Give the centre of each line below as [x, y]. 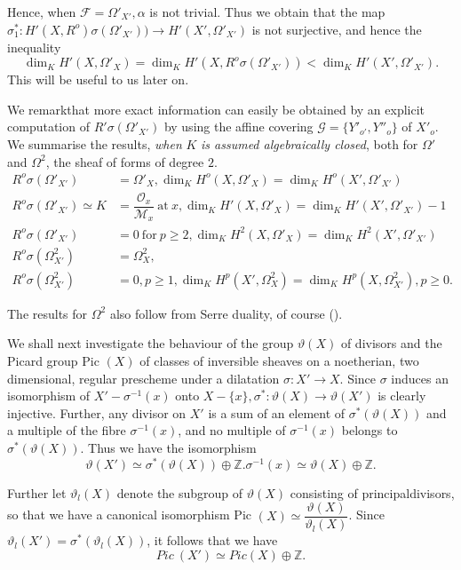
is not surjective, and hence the [337, 29]
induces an [420, 378]
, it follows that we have [212, 540]
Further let [37, 492]
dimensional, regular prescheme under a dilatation [143, 378]
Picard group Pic [53, 361]
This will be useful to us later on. [98, 79]
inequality [34, 47]
